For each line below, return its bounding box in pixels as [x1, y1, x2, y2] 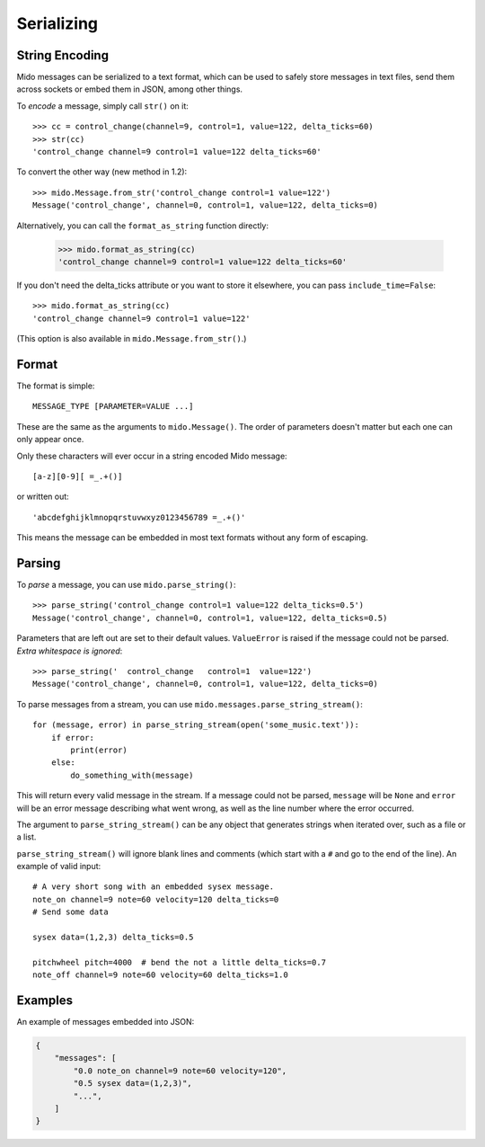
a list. [16, 831, 37, 842]
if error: [50, 733, 94, 742]
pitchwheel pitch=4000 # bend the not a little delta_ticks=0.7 [32, 957, 327, 967]
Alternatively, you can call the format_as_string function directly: [16, 220, 269, 231]
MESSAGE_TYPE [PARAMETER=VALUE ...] [32, 401, 194, 412]
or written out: [16, 491, 69, 502]
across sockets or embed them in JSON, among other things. [16, 84, 242, 94]
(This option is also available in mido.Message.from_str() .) [16, 333, 247, 344]
